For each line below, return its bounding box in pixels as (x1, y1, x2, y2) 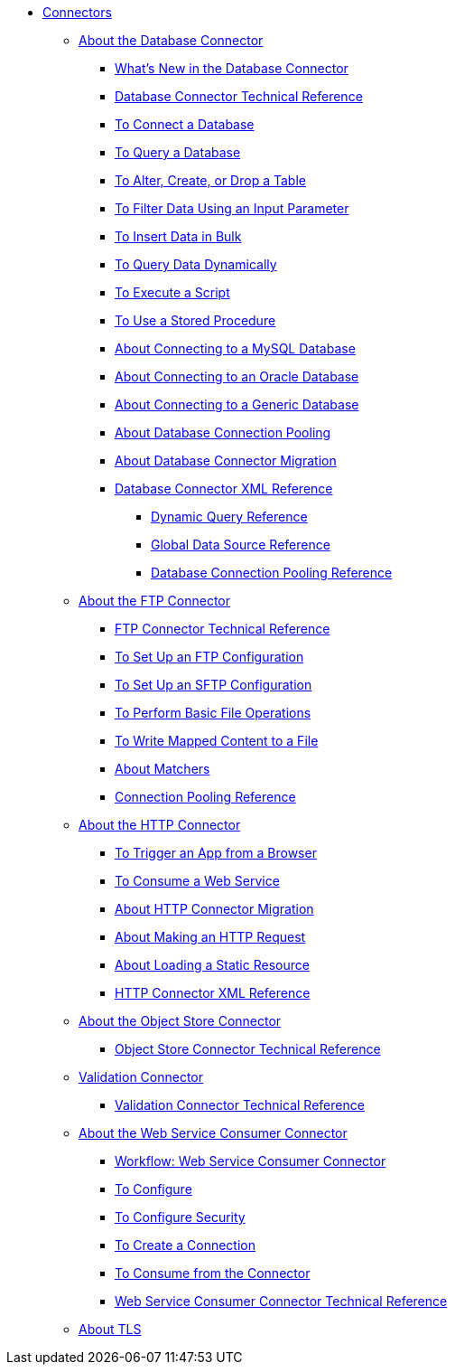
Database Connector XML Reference (115, 481, 333, 496)
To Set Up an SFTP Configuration (115, 677, 312, 692)
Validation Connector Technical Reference (115, 1097, 365, 1113)
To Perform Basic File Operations (115, 705, 311, 720)
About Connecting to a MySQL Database (115, 341, 356, 356)
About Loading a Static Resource (115, 957, 310, 973)
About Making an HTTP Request (115, 929, 306, 944)
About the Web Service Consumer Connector (79, 1125, 348, 1141)
